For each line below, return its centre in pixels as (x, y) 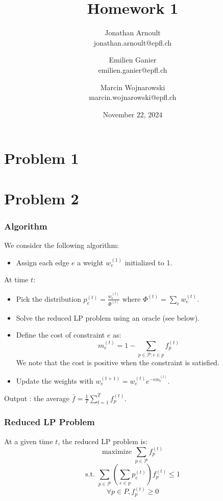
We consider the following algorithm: (61, 245)
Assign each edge (43, 262)
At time (16, 279)
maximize (117, 452)
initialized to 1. (148, 262)
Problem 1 (42, 158)
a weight (90, 262)
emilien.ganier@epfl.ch (133, 69)
